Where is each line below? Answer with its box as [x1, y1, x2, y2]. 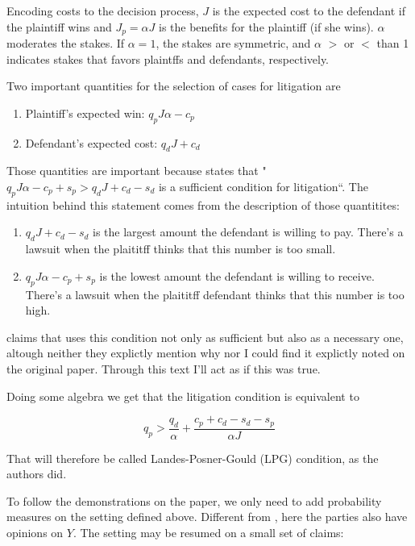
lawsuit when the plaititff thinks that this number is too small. [25, 240, 336, 257]
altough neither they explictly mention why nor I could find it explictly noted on [6, 344, 405, 361]
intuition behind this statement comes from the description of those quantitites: [6, 196, 400, 213]
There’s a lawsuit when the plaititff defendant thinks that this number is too [25, 286, 405, 302]
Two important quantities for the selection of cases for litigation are [6, 77, 341, 94]
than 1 [376, 35, 409, 52]
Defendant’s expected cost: [25, 134, 158, 151]
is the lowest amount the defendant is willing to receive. [99, 267, 375, 284]
